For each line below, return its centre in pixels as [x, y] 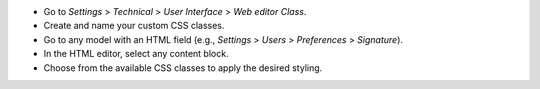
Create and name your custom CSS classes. [134, 26]
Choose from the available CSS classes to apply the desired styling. [183, 67]
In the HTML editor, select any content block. [136, 54]
